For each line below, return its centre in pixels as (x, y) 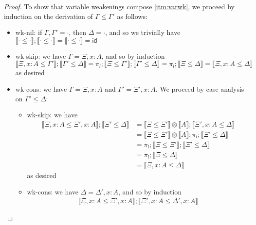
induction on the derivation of (48, 16)
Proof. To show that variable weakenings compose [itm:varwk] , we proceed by (119, 6)
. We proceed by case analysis (200, 88)
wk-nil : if (29, 32)
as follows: (132, 16)
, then (78, 32)
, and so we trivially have (143, 32)
